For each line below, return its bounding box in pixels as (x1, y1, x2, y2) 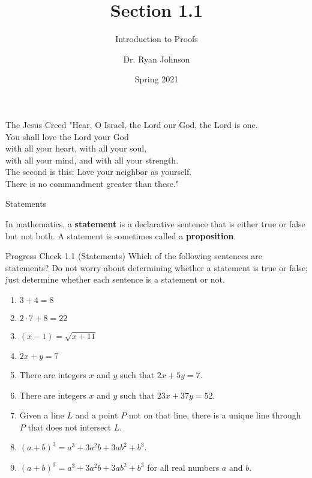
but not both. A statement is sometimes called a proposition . (5, 229, 236, 242)
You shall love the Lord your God (5, 130, 129, 142)
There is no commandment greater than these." (5, 177, 179, 189)
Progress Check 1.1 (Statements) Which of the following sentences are (5, 250, 263, 262)
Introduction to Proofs (115, 32, 198, 45)
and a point (75, 409, 118, 421)
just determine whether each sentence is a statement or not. (5, 273, 225, 286)
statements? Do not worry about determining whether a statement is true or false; (5, 261, 308, 274)
